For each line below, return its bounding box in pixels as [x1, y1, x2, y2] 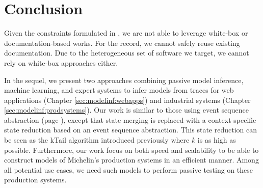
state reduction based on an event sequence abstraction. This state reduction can [4, 124, 257, 135]
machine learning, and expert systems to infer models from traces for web [4, 85, 234, 95]
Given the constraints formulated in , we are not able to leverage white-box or [4, 28, 248, 38]
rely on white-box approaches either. [4, 57, 118, 68]
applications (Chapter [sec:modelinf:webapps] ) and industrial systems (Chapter [4, 94, 251, 105]
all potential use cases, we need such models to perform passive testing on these [4, 164, 253, 175]
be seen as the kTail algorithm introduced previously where [4, 135, 190, 145]
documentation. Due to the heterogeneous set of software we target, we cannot [4, 47, 249, 58]
